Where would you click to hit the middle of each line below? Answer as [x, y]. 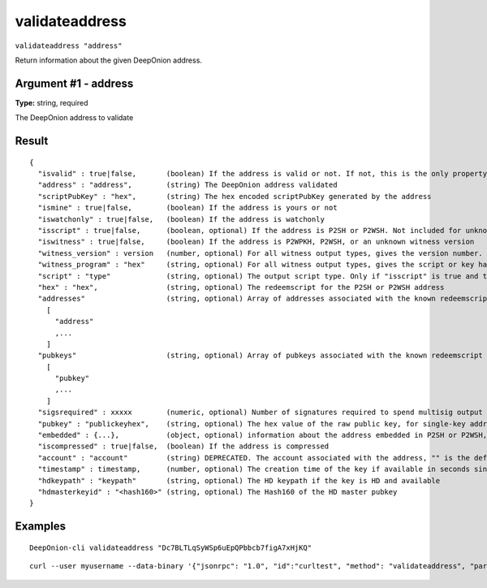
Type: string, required [52, 102]
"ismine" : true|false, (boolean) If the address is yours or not [187, 208]
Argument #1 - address [74, 83]
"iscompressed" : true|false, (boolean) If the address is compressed [183, 446]
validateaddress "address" [69, 45]
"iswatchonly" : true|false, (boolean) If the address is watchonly [181, 219]
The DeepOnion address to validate [74, 118]
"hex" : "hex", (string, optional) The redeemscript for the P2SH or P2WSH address [241, 287]
